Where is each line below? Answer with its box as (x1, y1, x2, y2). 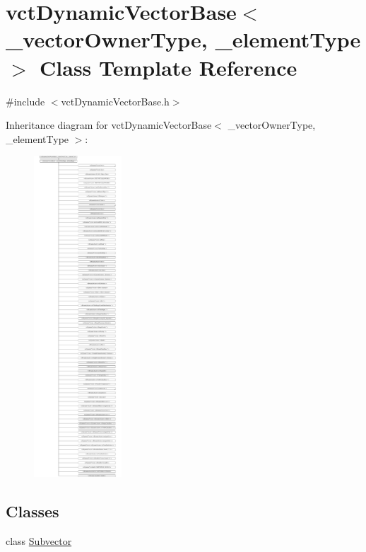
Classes (6, 500, 59, 522)
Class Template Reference (40, 52, 297, 81)
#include (6, 93, 45, 108)
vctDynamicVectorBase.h (61, 93, 170, 108)
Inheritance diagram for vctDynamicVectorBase (6, 117, 212, 132)
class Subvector (6, 533, 72, 548)
